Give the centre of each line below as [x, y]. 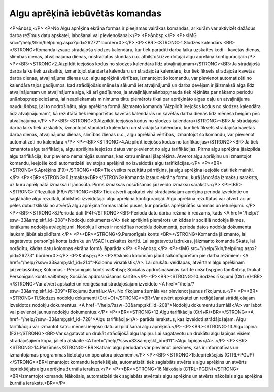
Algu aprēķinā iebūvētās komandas [85, 13]
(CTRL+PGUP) [239, 354]
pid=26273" [22, 256]
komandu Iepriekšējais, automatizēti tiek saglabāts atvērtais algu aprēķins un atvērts [159, 362]
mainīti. [246, 170]
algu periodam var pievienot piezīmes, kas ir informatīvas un [175, 348]
